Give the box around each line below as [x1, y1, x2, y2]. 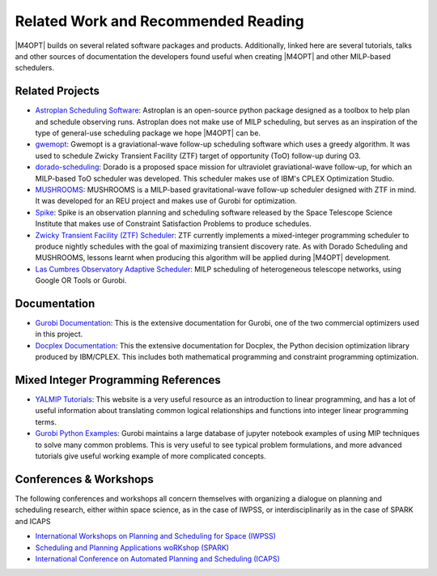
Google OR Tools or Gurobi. [35, 275, 127, 285]
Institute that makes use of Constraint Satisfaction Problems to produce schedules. [35, 219, 312, 228]
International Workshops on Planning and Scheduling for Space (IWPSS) [35, 531, 277, 541]
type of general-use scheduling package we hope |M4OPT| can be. [35, 128, 261, 138]
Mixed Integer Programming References [15, 373, 222, 386]
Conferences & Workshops [15, 472, 154, 486]
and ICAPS [15, 516, 51, 526]
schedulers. [15, 63, 54, 73]
